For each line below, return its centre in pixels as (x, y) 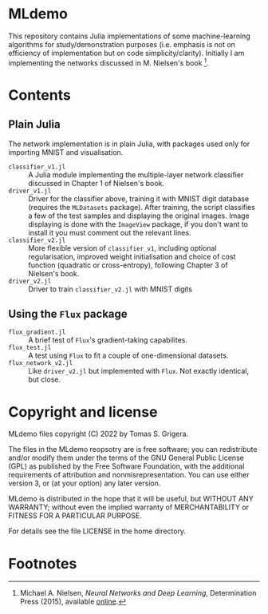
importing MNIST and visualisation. (66, 152)
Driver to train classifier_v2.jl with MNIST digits (110, 289)
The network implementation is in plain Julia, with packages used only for (129, 144)
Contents (40, 95)
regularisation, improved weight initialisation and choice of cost (132, 256)
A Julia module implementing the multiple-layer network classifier (136, 174)
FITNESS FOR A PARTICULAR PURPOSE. (75, 516)
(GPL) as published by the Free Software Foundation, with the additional (126, 466)
